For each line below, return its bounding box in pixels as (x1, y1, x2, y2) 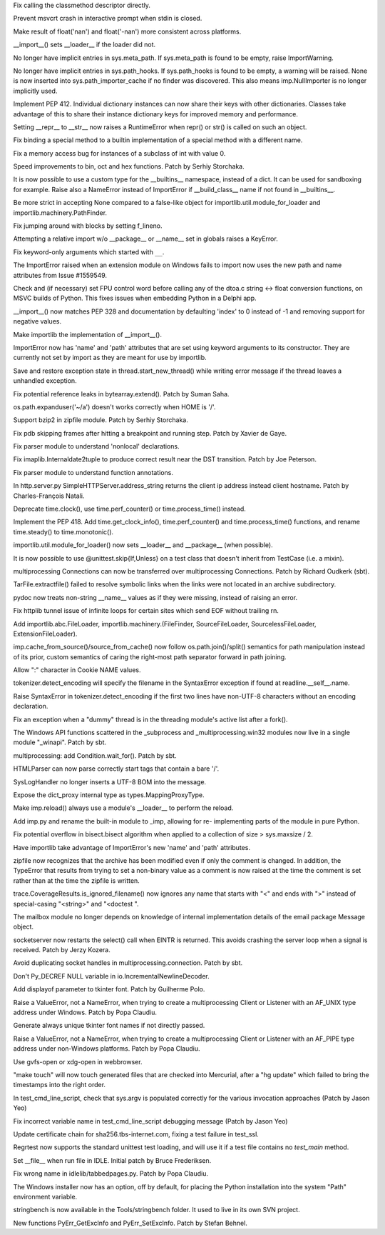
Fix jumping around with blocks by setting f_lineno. (13, 221, 163, 230)
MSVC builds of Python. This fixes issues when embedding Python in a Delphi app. (13, 294, 257, 303)
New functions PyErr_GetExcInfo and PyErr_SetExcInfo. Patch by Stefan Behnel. (13, 1219, 247, 1227)
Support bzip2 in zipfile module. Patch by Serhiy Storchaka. (13, 416, 188, 424)
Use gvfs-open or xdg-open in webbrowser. (13, 1057, 143, 1066)
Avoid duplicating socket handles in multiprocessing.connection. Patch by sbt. (13, 959, 243, 967)
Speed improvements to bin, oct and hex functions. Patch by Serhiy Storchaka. (13, 162, 245, 171)
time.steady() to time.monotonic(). (13, 527, 114, 536)
